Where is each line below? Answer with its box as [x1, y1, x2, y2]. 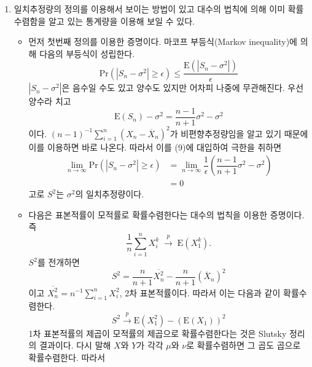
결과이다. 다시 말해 [39, 339, 111, 352]
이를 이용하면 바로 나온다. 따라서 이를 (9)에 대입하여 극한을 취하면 [28, 140, 282, 153]
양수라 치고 [28, 95, 71, 108]
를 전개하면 [37, 256, 80, 269]
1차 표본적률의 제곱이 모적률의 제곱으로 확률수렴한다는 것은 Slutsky [28, 326, 287, 339]
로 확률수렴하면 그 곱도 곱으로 [186, 339, 301, 352]
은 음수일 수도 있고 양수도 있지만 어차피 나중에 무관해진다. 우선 [61, 81, 304, 94]
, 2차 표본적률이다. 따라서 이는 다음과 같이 [119, 286, 281, 299]
